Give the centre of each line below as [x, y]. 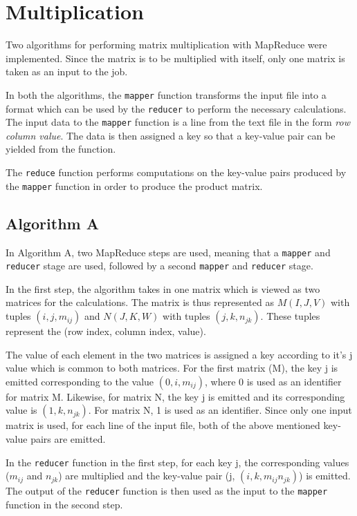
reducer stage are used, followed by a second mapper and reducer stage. [159, 266]
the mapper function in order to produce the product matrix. [134, 185]
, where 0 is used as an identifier [273, 381]
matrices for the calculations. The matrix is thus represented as [140, 302]
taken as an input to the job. [67, 71]
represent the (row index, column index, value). [106, 331]
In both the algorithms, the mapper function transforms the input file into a [166, 94]
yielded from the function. [61, 149]
